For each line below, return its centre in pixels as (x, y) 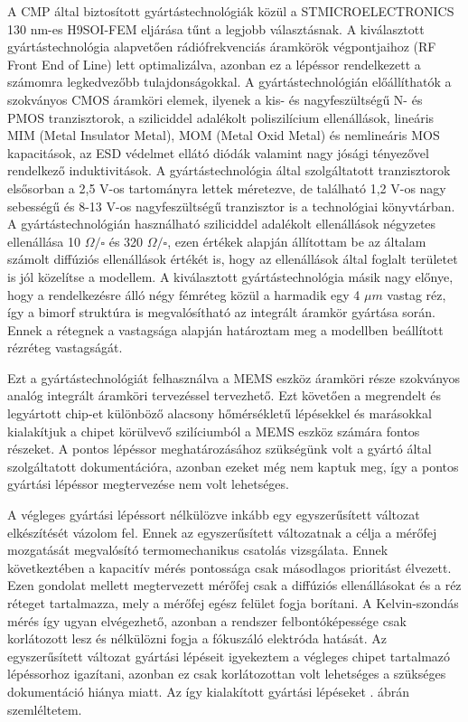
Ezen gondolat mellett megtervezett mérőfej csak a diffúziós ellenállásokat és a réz (234, 585)
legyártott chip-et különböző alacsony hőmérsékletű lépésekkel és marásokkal (220, 413)
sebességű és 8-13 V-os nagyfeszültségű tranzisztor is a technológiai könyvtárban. (231, 206)
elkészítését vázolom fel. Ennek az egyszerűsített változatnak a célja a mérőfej (222, 532)
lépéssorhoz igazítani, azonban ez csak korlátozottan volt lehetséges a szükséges (227, 674)
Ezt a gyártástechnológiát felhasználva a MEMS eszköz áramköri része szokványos (234, 377)
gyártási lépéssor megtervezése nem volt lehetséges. (148, 484)
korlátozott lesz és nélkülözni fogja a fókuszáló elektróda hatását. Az (197, 638)
